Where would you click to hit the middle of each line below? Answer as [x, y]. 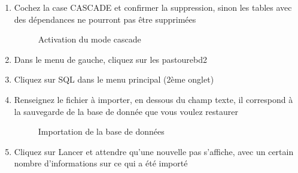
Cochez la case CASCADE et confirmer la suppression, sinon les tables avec [153, 7]
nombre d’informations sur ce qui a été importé [101, 163]
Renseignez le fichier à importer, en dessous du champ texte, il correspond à [153, 99]
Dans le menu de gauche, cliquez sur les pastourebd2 [110, 59]
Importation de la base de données [101, 131]
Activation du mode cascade [89, 39]
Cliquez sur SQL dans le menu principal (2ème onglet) [114, 79]
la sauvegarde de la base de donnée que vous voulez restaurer [126, 111]
